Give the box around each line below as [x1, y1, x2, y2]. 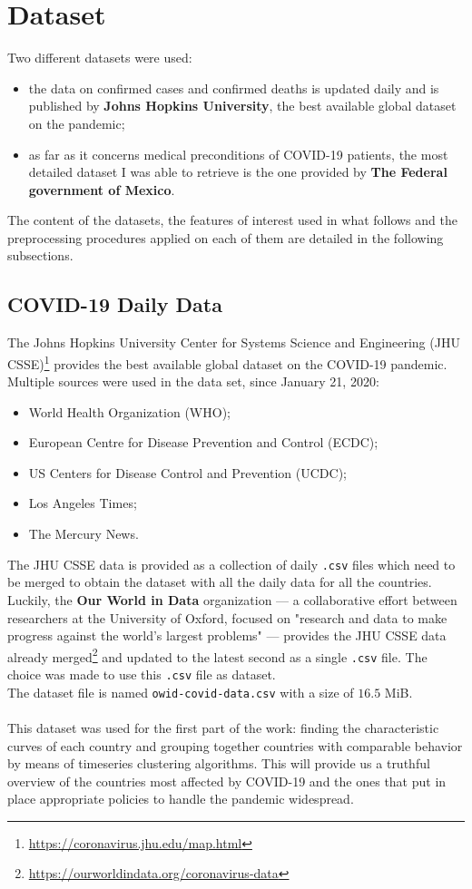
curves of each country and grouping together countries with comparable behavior [7, 736, 463, 755]
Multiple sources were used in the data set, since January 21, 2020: [7, 372, 379, 391]
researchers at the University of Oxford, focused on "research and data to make [7, 608, 447, 627]
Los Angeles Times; [28, 493, 137, 513]
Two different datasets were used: [7, 48, 192, 67]
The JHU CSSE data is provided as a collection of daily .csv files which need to [7, 554, 456, 573]
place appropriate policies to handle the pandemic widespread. [7, 789, 354, 808]
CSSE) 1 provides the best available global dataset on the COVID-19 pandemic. [7, 351, 447, 373]
